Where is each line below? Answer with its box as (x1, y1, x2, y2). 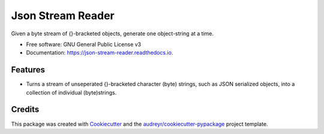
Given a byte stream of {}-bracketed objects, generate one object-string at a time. (11, 30, 214, 37)
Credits (11, 105, 40, 115)
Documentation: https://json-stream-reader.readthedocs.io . (26, 49, 173, 56)
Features (11, 65, 45, 75)
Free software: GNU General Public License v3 (26, 41, 142, 48)
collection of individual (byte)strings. (26, 89, 117, 96)
